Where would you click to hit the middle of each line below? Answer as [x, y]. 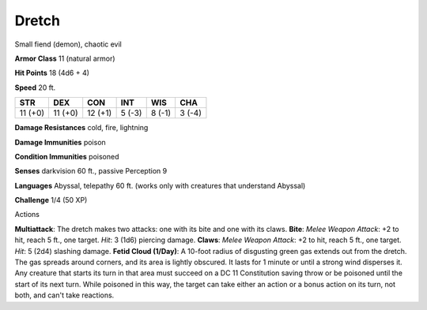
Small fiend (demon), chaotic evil [68, 44]
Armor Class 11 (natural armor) [65, 58]
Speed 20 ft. [35, 88]
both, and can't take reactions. [64, 295]
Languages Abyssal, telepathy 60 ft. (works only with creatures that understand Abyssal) [160, 185]
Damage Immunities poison [60, 142]
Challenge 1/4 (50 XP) [51, 200]
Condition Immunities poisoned [67, 156]
